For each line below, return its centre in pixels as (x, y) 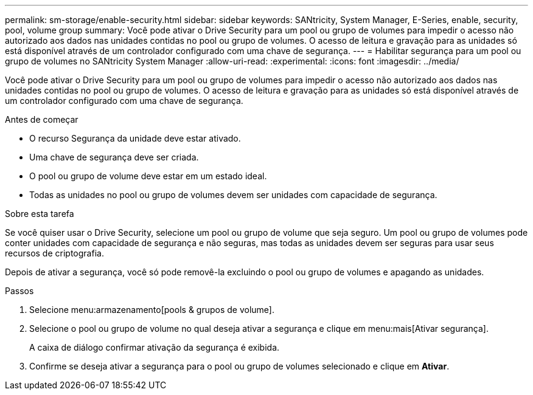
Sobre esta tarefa (40, 214)
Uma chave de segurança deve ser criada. (114, 157)
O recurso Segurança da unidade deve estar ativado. (135, 138)
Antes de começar (42, 119)
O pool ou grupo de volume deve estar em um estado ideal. (148, 176)
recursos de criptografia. (54, 253)
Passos (19, 291)
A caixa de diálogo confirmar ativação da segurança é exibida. (155, 347)
